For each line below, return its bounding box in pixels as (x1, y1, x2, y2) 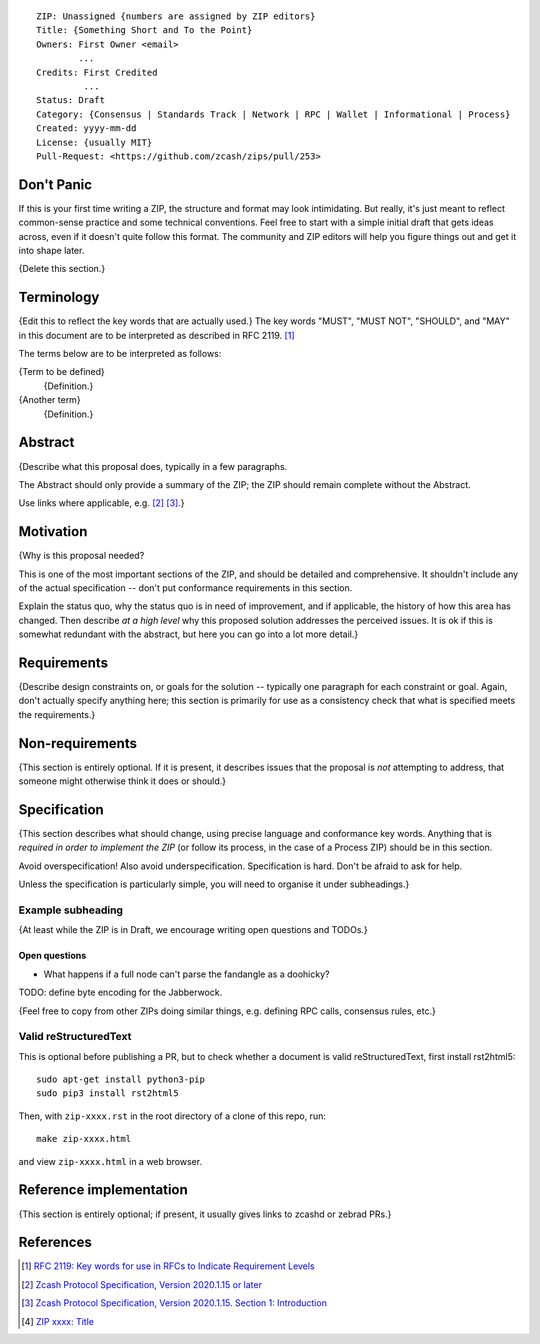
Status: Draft (36, 95, 105, 106)
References (18, 1234, 92, 1251)
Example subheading (18, 903, 124, 917)
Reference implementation (18, 1181, 189, 1199)
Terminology (18, 289, 100, 306)
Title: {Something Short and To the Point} (36, 25, 253, 36)
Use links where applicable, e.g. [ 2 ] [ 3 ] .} (18, 497, 185, 509)
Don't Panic (18, 176, 93, 193)
